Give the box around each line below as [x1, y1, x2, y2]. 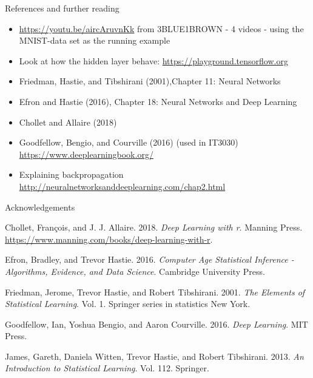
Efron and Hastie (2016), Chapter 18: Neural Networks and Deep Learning [19, 95, 297, 107]
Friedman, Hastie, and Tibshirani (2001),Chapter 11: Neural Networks [19, 75, 281, 87]
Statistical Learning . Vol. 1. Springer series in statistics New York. [5, 297, 251, 310]
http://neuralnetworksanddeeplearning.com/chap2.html [19, 180, 226, 192]
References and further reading [5, 2, 119, 14]
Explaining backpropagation [19, 168, 124, 181]
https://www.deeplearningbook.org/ [19, 147, 153, 160]
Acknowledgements [5, 200, 75, 213]
